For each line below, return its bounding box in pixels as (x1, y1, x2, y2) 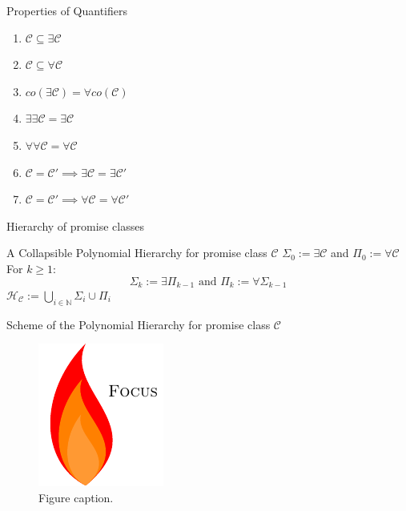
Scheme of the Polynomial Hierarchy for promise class (6, 316, 271, 332)
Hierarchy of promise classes (6, 217, 144, 234)
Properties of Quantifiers (6, 2, 127, 18)
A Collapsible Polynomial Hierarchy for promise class (6, 244, 267, 261)
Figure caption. (38, 489, 114, 505)
